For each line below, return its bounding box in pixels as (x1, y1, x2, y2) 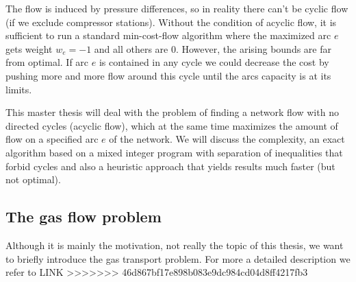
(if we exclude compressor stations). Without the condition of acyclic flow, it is (5, 14, 337, 29)
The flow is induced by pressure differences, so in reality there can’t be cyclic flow (5, 1, 348, 15)
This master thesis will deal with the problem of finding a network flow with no (5, 105, 339, 119)
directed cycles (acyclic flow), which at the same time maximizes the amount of (5, 118, 338, 132)
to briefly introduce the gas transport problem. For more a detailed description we (5, 251, 351, 266)
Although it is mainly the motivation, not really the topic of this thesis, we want (5, 237, 344, 252)
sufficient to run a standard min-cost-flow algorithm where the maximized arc (5, 28, 331, 43)
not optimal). (5, 172, 61, 187)
